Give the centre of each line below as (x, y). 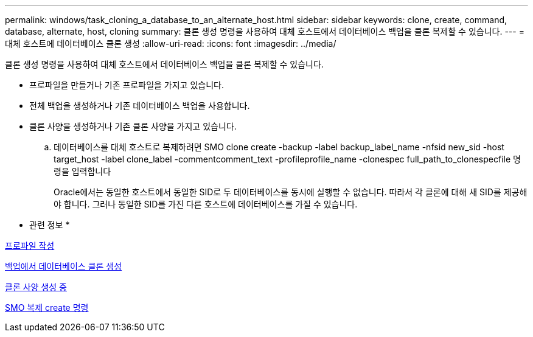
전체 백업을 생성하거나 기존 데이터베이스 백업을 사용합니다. (140, 106)
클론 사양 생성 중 (36, 287)
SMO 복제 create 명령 (47, 307)
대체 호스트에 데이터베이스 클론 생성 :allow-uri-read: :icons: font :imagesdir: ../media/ (171, 43)
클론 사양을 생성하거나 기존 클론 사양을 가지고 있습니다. (133, 126)
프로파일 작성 (30, 245)
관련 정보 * (50, 225)
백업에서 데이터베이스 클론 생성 (64, 266)
